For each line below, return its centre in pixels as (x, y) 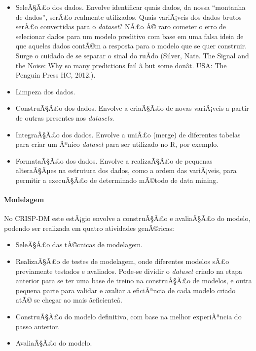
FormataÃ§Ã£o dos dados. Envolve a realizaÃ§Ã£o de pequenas (114, 160)
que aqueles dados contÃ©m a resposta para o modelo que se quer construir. (131, 46)
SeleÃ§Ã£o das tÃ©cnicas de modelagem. (79, 244)
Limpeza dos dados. (45, 91)
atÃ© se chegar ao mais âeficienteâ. (69, 300)
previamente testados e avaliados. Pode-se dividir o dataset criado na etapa (129, 271)
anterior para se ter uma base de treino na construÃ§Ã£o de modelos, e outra (134, 281)
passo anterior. (38, 326)
